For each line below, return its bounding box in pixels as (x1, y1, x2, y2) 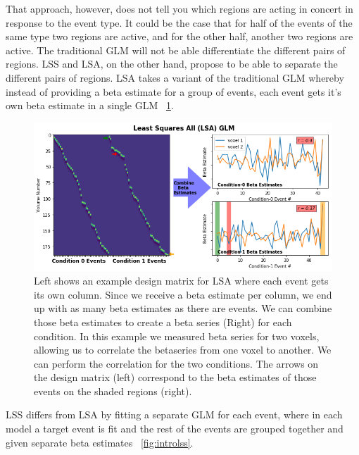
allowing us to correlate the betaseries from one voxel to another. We (34, 342, 332, 357)
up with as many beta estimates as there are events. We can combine (34, 301, 332, 316)
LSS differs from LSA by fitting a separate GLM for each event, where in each (6, 407, 343, 422)
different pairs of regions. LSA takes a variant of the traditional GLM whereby (6, 70, 344, 85)
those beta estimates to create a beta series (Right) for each (34, 314, 292, 329)
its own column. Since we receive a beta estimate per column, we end (34, 287, 332, 301)
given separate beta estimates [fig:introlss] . (6, 435, 194, 449)
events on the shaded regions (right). (34, 383, 192, 398)
